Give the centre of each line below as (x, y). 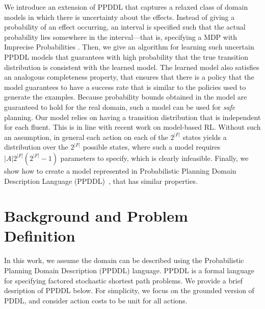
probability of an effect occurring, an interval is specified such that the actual (125, 27)
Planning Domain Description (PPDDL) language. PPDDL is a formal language (129, 270)
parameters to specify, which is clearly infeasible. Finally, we (154, 158)
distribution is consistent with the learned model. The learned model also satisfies (132, 67)
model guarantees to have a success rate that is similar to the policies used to (125, 87)
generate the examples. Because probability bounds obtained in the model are (126, 97)
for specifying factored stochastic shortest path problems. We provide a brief (124, 280)
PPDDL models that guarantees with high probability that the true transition (126, 56)
